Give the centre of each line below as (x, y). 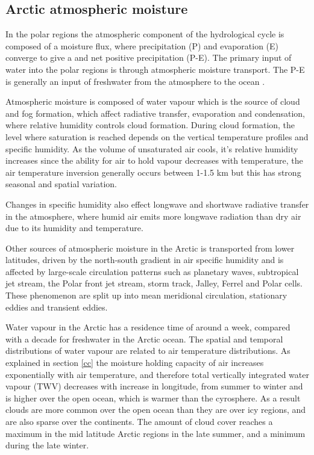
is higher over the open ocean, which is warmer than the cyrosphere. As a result (153, 398)
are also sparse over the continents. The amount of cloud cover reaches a (139, 422)
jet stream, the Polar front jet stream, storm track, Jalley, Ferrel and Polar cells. (154, 283)
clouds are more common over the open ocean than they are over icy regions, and (156, 410)
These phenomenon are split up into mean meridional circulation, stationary (146, 295)
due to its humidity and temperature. (74, 228)
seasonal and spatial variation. (61, 184)
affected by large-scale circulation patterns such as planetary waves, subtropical (152, 271)
